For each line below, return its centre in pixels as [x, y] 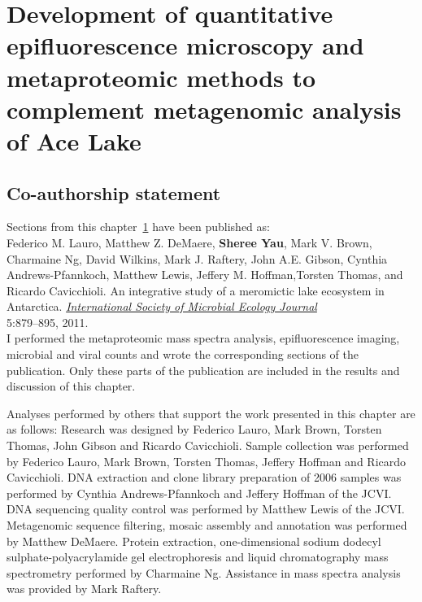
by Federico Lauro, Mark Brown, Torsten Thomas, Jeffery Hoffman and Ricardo [207, 461]
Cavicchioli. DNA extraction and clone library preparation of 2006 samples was [204, 477]
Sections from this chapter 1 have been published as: [138, 227]
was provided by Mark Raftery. [84, 589]
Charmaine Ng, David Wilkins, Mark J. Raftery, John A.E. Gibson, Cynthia [197, 258]
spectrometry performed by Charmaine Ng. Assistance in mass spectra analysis [204, 572]
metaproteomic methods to [161, 77]
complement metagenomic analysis [204, 109]
